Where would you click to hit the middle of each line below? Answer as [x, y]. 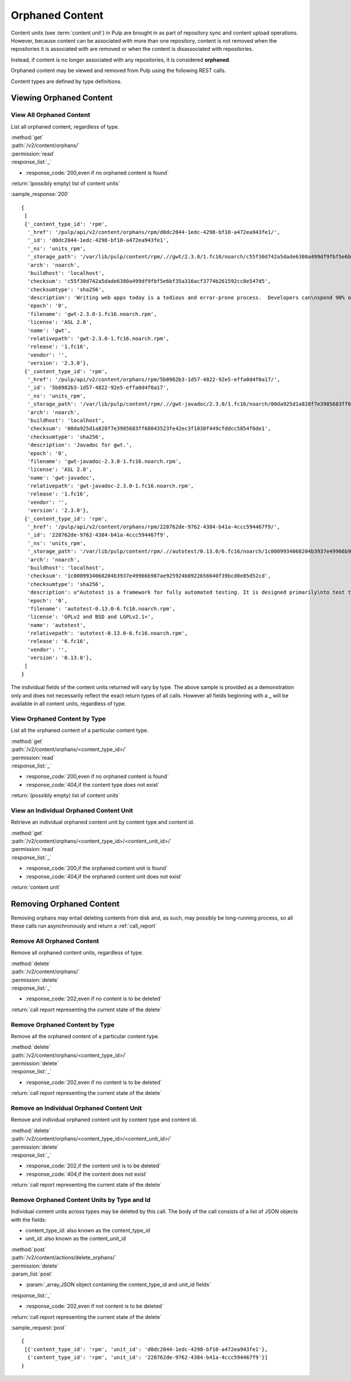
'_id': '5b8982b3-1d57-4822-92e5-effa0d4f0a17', [98, 388]
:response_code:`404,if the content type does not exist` [92, 784]
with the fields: [29, 1220]
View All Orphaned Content [51, 115]
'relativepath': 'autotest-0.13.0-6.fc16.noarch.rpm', [108, 633]
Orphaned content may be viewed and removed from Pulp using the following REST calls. [118, 71]
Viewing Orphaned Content [62, 98]
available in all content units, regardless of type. [68, 704]
